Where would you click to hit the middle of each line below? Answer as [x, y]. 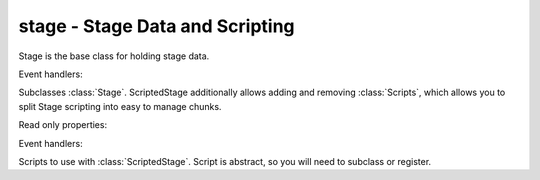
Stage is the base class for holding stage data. [114, 56]
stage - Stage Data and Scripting [156, 26]
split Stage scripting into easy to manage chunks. [120, 106]
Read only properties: [63, 125]
